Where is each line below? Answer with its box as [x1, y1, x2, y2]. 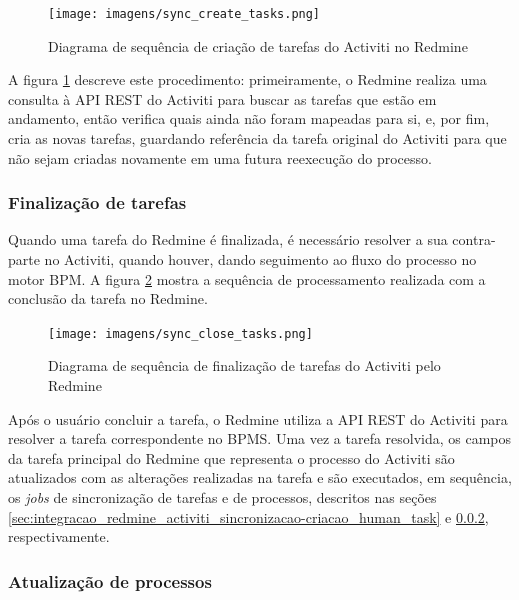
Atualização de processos [8, 568, 212, 593]
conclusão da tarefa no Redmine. [8, 288, 208, 309]
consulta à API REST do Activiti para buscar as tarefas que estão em [8, 88, 437, 109]
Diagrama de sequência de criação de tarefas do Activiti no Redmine [48, 35, 468, 56]
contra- [452, 229, 496, 250]
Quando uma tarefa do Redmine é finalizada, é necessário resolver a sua [8, 229, 448, 250]
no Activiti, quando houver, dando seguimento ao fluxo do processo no [44, 249, 477, 270]
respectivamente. [8, 526, 110, 547]
